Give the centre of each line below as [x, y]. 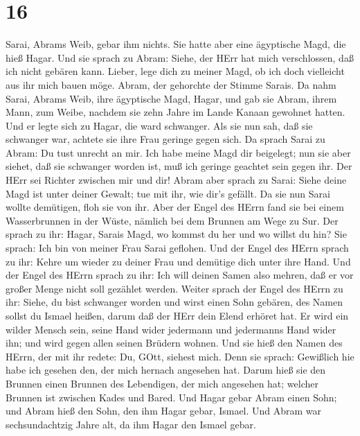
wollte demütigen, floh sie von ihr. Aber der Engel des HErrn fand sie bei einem [175, 207]
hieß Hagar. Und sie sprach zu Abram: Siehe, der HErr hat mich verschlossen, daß [180, 57]
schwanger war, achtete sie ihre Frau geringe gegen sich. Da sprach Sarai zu [165, 139]
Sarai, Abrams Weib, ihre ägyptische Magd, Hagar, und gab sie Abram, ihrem [171, 98]
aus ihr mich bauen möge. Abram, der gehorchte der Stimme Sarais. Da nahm [171, 84]
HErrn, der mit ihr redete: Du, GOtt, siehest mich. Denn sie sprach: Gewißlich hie [180, 356]
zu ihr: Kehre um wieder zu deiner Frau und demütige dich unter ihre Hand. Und [178, 261]
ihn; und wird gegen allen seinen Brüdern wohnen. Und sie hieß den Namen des [174, 343]
